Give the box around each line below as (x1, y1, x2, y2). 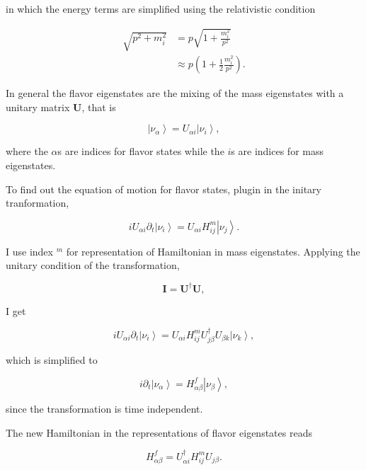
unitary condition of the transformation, (6, 258, 180, 273)
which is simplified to (6, 352, 98, 367)
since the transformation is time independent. (6, 401, 203, 415)
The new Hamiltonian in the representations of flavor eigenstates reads (6, 425, 312, 440)
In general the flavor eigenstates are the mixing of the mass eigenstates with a (6, 86, 344, 101)
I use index (6, 243, 53, 258)
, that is (81, 99, 116, 114)
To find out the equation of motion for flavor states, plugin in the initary (6, 181, 321, 196)
